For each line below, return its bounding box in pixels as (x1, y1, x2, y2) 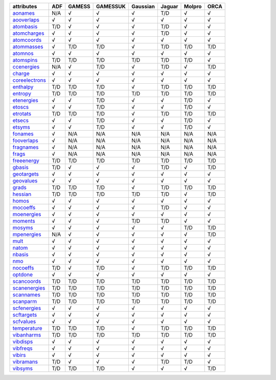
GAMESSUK (96, 3, 126, 10)
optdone (12, 271, 33, 278)
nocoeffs (12, 265, 34, 271)
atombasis (12, 23, 38, 30)
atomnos (12, 50, 34, 57)
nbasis (12, 251, 29, 258)
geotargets (12, 171, 39, 177)
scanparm (12, 298, 37, 305)
